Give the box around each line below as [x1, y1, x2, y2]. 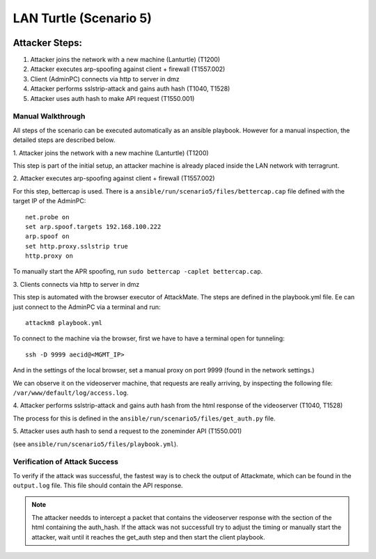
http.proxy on [25, 252, 73, 260]
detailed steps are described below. [13, 136, 116, 144]
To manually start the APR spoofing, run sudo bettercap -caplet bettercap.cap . [13, 267, 263, 276]
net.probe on [25, 213, 70, 221]
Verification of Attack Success [13, 457, 118, 466]
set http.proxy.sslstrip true [25, 242, 129, 250]
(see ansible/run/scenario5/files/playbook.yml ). [13, 439, 179, 448]
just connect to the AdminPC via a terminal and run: [13, 303, 161, 311]
